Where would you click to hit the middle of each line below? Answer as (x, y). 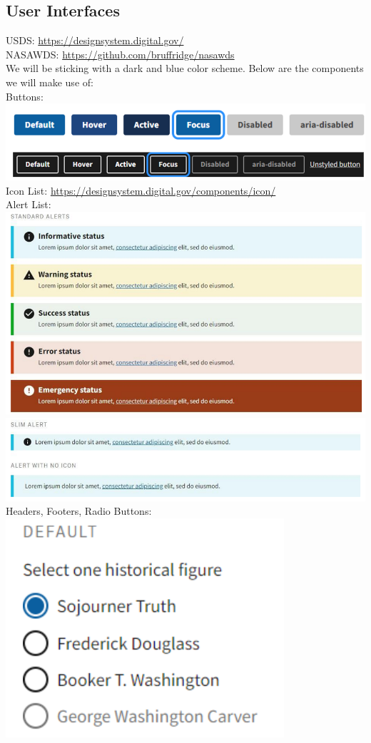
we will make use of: (50, 82)
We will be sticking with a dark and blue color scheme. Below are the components (185, 68)
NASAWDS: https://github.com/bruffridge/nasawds (120, 54)
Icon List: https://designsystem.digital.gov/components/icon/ (141, 190)
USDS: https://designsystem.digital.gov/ (95, 40)
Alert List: (29, 204)
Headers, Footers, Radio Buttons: (79, 511)
